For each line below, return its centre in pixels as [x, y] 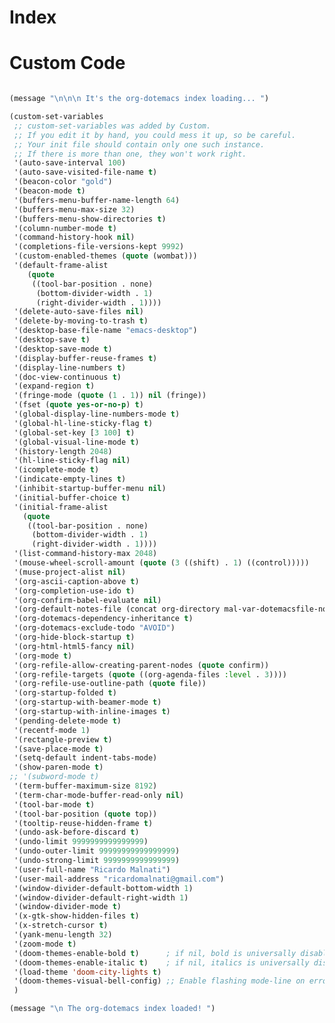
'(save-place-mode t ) [58, 749]
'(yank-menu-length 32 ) [63, 935]
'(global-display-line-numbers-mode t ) [97, 414]
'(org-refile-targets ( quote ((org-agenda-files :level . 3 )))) [150, 674]
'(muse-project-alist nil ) [70, 572]
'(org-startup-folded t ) [65, 693]
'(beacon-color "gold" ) [63, 182]
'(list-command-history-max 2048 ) [85, 554]
